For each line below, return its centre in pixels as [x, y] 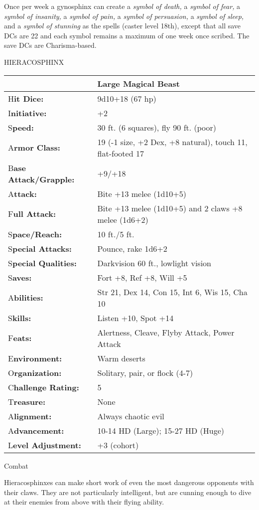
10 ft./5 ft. [116, 234]
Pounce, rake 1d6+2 [132, 248]
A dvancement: [36, 430]
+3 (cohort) [118, 445]
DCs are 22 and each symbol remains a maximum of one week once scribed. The [127, 35]
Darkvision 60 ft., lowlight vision [154, 263]
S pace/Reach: [35, 234]
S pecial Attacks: [40, 248]
